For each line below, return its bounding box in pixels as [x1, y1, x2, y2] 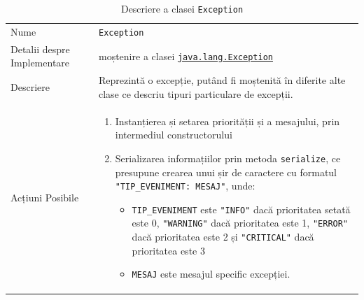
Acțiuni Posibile [10, 190, 79, 205]
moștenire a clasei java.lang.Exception [99, 48, 273, 63]
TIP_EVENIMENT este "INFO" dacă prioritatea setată [132, 201, 351, 216]
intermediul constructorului [115, 127, 232, 142]
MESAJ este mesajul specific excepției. [132, 266, 290, 281]
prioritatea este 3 [132, 243, 205, 257]
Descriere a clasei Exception [120, 1, 244, 15]
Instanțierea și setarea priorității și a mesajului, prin [115, 113, 340, 128]
